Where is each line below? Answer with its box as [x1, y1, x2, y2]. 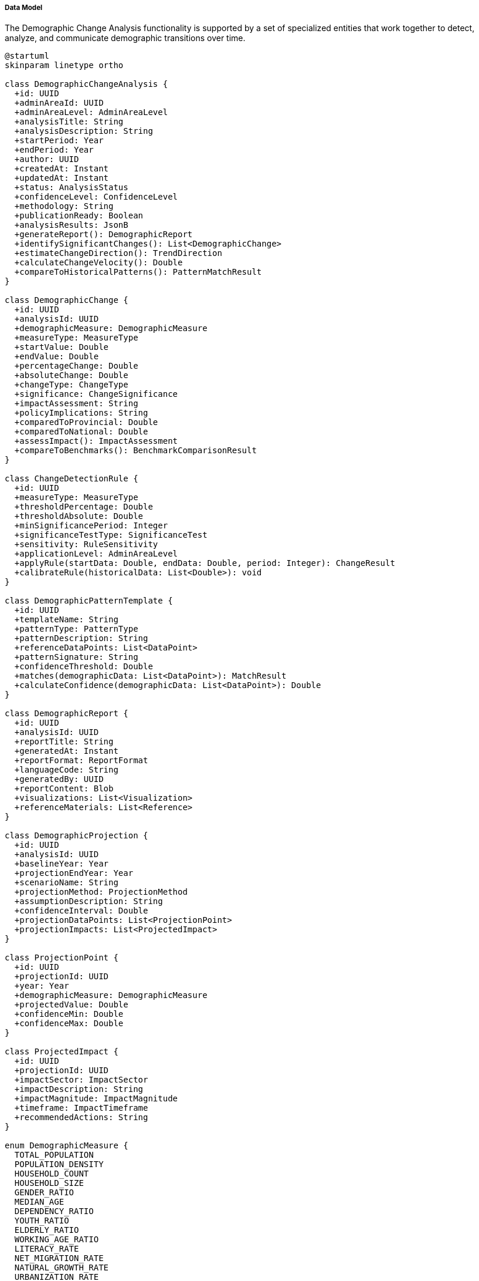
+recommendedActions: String [14, 1113, 148, 1122]
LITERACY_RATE [14, 1244, 79, 1254]
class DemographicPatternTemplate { [5, 596, 173, 606]
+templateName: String [14, 615, 118, 625]
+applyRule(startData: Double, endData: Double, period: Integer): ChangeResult [14, 558, 395, 568]
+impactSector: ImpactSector [14, 1075, 148, 1085]
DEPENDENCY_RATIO [14, 1206, 94, 1216]
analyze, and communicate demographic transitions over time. [5, 33, 246, 43]
